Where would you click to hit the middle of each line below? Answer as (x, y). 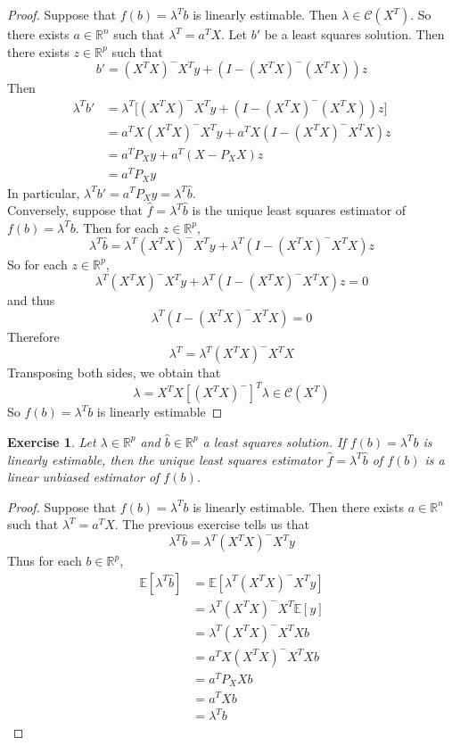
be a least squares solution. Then (354, 34)
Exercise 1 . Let (52, 441)
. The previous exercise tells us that (212, 524)
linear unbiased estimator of (83, 477)
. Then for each (117, 227)
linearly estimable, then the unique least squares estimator (165, 459)
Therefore (33, 336)
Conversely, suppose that (75, 210)
